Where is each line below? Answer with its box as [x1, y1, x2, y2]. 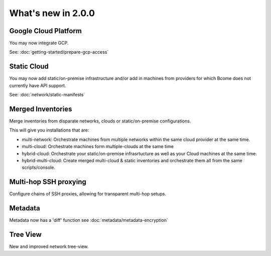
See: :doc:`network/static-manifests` [9, 92, 85, 98]
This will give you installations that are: [9, 127, 89, 133]
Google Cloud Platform [9, 27, 82, 35]
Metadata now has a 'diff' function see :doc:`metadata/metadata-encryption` [9, 217, 168, 223]
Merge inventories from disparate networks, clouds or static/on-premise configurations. [9, 118, 191, 124]
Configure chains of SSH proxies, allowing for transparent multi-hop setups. [9, 191, 167, 197]
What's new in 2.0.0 [9, 8, 95, 19]
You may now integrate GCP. [9, 40, 69, 46]
